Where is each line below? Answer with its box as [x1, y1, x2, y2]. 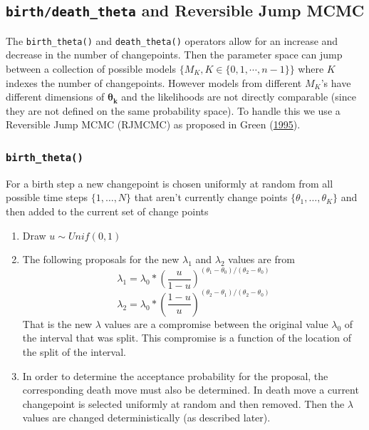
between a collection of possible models [6, 61, 176, 76]
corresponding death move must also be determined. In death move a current [22, 382, 359, 397]
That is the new [22, 316, 93, 331]
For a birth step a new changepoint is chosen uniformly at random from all [6, 175, 333, 190]
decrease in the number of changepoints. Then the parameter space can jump [6, 47, 343, 62]
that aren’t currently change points [134, 190, 288, 205]
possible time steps [6, 190, 88, 205]
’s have [321, 75, 351, 90]
